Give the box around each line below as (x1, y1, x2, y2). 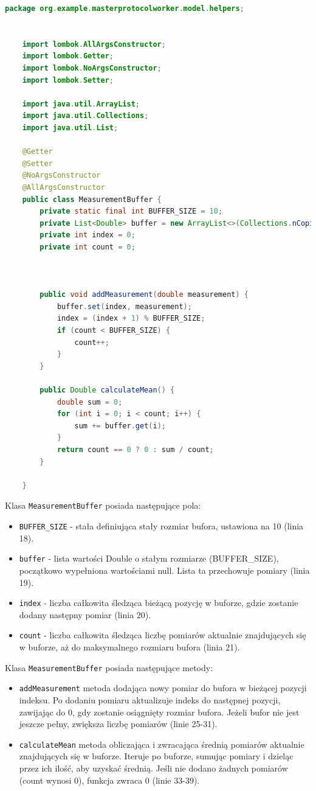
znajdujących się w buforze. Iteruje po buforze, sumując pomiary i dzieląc (19, 750, 294, 762)
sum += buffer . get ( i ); (74, 421, 166, 430)
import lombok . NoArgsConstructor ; (22, 63, 162, 72)
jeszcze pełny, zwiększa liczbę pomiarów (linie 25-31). (19, 717, 218, 730)
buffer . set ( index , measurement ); (57, 302, 192, 311)
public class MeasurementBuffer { (22, 195, 162, 204)
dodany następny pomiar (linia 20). (19, 608, 151, 621)
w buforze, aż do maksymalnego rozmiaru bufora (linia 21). (19, 641, 240, 653)
